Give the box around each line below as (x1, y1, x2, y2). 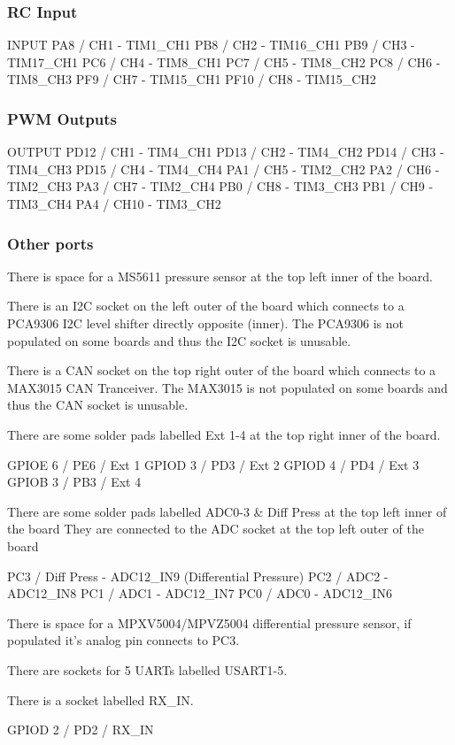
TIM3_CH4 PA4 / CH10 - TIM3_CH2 (7, 195, 221, 212)
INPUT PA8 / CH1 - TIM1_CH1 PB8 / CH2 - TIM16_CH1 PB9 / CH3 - (7, 35, 415, 54)
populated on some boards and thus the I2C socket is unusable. (7, 331, 351, 349)
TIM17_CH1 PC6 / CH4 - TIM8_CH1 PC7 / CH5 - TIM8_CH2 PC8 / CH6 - (7, 52, 441, 71)
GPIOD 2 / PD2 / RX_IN (7, 720, 154, 739)
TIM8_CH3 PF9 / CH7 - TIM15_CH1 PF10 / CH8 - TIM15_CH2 (7, 70, 376, 88)
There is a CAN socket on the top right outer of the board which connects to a (7, 361, 436, 380)
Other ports (7, 232, 94, 254)
